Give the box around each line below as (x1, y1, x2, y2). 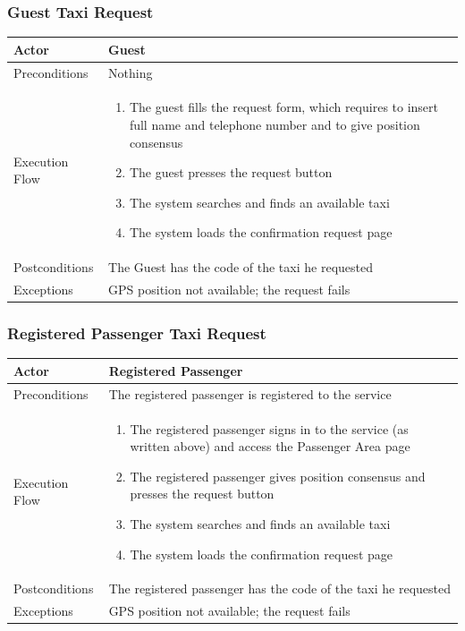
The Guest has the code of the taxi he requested (108, 258, 373, 277)
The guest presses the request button (129, 163, 333, 182)
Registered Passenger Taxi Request (7, 322, 266, 345)
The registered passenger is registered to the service (108, 384, 392, 403)
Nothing (108, 63, 153, 81)
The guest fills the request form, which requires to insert (129, 98, 439, 116)
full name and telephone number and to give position (129, 115, 420, 133)
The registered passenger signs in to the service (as (130, 419, 409, 438)
